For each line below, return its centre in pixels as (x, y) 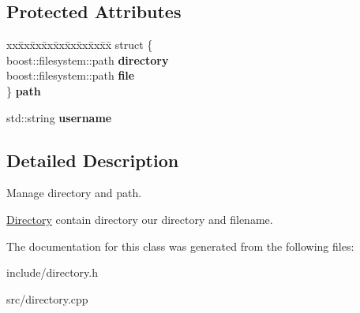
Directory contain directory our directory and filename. (140, 219)
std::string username (59, 117)
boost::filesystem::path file (71, 75)
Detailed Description (93, 160)
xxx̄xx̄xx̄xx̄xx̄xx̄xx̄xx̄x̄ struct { (80, 45)
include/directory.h (52, 272)
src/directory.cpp (47, 298)
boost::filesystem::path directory (88, 60)
